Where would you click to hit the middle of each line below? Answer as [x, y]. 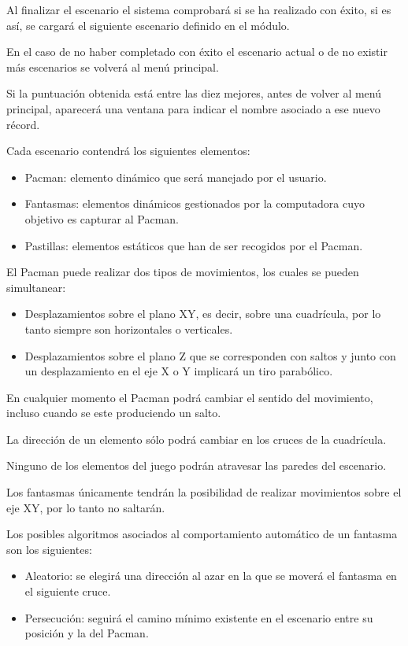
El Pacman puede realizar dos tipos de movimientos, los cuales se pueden [183, 272]
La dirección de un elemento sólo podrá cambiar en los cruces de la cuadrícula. [197, 439]
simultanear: [36, 287]
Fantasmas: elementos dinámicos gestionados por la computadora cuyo [195, 203]
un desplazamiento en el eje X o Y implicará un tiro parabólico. [179, 371]
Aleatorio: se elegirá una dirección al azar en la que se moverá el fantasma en [211, 576]
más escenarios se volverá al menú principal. [113, 66]
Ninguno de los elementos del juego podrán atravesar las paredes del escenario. [197, 465]
